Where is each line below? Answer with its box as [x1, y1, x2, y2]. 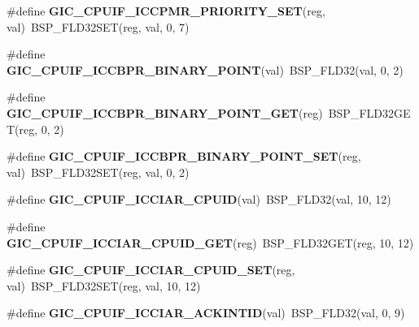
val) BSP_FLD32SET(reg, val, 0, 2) [7, 163, 190, 180]
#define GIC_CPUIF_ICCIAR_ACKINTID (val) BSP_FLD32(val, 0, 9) [7, 304, 405, 321]
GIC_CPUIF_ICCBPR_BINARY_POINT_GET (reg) [7, 104, 323, 121]
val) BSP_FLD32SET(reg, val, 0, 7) [7, 18, 190, 35]
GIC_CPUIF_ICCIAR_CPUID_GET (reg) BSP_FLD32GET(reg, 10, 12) [7, 234, 414, 251]
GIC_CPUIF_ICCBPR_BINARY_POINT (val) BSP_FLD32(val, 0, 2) [7, 61, 404, 78]
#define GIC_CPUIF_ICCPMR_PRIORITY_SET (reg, [7, 2, 325, 19]
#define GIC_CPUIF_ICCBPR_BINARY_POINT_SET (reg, [7, 148, 361, 165]
